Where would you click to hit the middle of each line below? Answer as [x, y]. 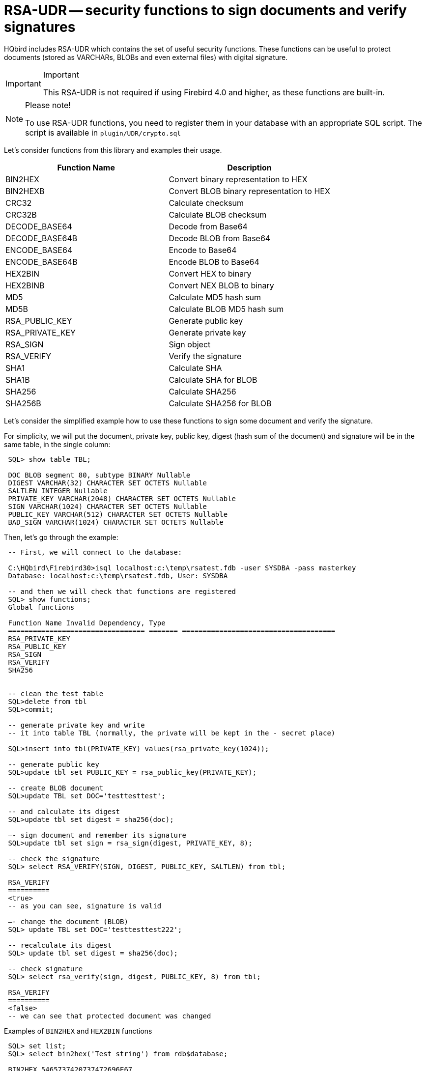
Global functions [41, 607]
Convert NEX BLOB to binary [221, 285]
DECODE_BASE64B [42, 238]
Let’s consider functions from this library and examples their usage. [113, 150]
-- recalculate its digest [60, 945]
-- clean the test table [56, 693]
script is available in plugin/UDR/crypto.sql [103, 132]
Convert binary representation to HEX [238, 179]
